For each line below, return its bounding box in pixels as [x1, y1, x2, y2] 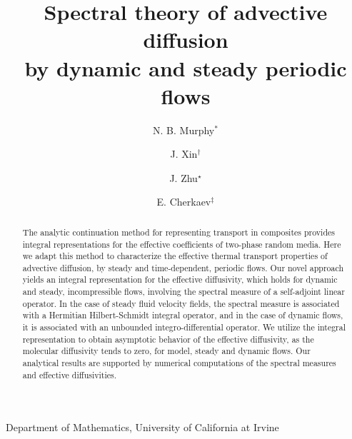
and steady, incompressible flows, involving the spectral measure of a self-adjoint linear [22, 286, 345, 298]
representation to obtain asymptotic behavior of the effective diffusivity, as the [22, 333, 314, 345]
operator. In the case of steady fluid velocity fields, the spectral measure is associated [22, 297, 340, 309]
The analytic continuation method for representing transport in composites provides [22, 226, 336, 238]
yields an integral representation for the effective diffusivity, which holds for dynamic [22, 273, 338, 286]
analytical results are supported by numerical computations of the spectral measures [22, 357, 336, 369]
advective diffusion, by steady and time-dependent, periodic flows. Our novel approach [22, 261, 343, 273]
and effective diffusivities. [22, 368, 117, 380]
